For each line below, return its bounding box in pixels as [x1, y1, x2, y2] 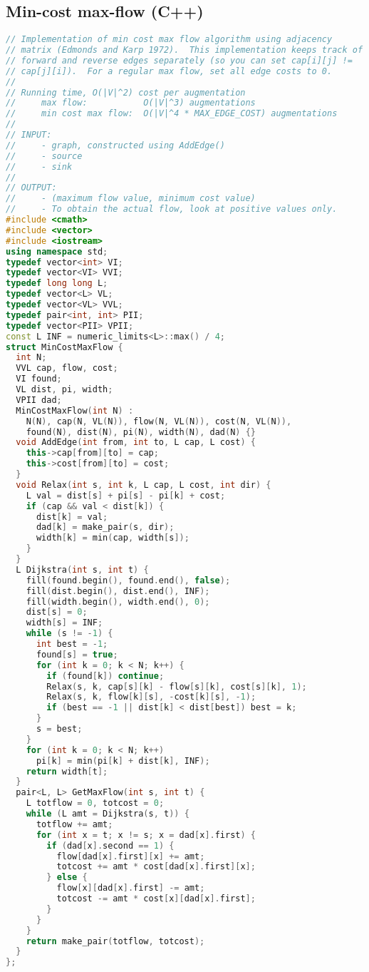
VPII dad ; [16, 394, 62, 405]
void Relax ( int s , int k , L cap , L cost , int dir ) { [16, 479, 271, 490]
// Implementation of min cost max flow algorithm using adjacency [6, 34, 333, 45]
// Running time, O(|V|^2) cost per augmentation [6, 87, 246, 98]
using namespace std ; [6, 246, 108, 257]
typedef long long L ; [6, 278, 108, 289]
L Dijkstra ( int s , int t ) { [16, 564, 149, 575]
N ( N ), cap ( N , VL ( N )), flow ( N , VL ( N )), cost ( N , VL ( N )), [26, 416, 292, 426]
